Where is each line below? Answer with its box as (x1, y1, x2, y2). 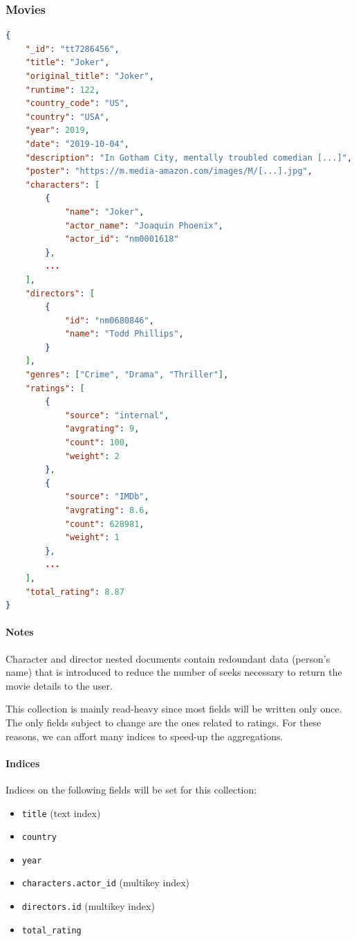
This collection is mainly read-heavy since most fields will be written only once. (6, 701, 342, 716)
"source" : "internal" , (64, 410, 169, 420)
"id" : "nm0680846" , (64, 315, 154, 325)
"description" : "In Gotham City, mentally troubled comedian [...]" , (25, 152, 353, 163)
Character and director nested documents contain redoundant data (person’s (6, 651, 330, 665)
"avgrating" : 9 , (64, 424, 140, 434)
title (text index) (21, 805, 101, 820)
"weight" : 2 (64, 451, 120, 461)
